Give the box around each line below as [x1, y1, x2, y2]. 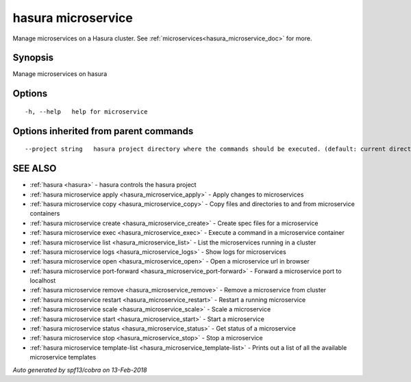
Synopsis [12, 52, 54, 64]
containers [29, 209, 60, 218]
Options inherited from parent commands [12, 125, 194, 137]
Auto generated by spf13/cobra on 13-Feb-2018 [12, 366, 147, 374]
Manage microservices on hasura [12, 70, 108, 78]
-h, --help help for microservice [25, 107, 148, 116]
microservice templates [29, 353, 97, 361]
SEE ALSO [12, 163, 57, 175]
